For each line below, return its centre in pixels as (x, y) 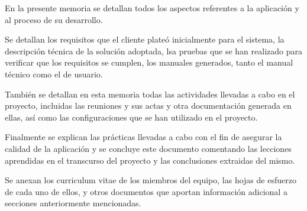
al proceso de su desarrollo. (54, 19)
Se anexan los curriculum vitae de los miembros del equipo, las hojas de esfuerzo (151, 180)
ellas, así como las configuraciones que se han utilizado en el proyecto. (131, 117)
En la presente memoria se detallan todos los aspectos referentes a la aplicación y (152, 8)
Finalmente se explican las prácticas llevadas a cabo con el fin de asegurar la (143, 137)
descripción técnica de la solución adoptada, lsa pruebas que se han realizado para (153, 51)
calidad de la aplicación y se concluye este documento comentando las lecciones (148, 148)
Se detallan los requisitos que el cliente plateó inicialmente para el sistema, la (145, 39)
